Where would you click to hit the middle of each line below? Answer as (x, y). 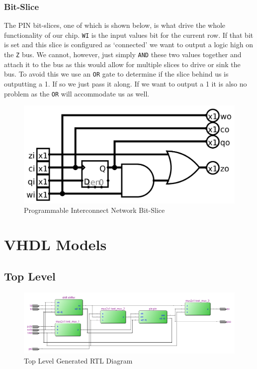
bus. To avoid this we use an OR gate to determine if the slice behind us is (116, 74)
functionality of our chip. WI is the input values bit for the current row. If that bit (129, 35)
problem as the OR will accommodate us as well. (77, 93)
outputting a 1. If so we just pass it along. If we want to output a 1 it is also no (126, 83)
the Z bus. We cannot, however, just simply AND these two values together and (123, 54)
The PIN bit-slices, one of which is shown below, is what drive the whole (115, 25)
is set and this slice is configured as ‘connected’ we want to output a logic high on (128, 45)
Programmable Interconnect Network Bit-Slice (94, 210)
